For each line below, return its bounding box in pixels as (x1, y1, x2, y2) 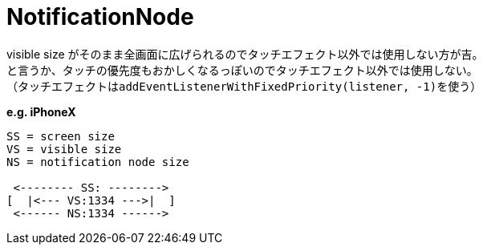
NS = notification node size (6, 155, 189, 168)
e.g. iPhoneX (6, 104, 76, 119)
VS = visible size (6, 142, 122, 156)
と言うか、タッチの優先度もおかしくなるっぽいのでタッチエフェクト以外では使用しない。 (6, 63, 478, 77)
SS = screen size (6, 129, 115, 143)
